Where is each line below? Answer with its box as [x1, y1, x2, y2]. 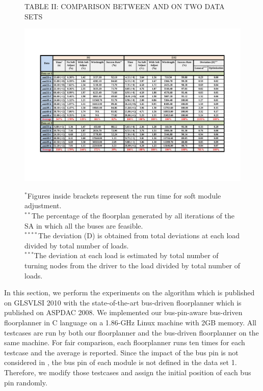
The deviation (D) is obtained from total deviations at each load [38, 230, 240, 241]
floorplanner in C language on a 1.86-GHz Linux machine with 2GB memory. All [4, 317, 256, 327]
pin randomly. [4, 377, 47, 387]
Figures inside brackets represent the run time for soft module [27, 190, 221, 201]
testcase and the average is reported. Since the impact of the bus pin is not [4, 347, 239, 357]
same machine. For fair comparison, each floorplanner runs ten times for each [4, 337, 245, 348]
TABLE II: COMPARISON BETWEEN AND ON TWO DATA [24, 1, 225, 11]
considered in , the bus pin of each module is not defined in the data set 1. [4, 357, 237, 368]
